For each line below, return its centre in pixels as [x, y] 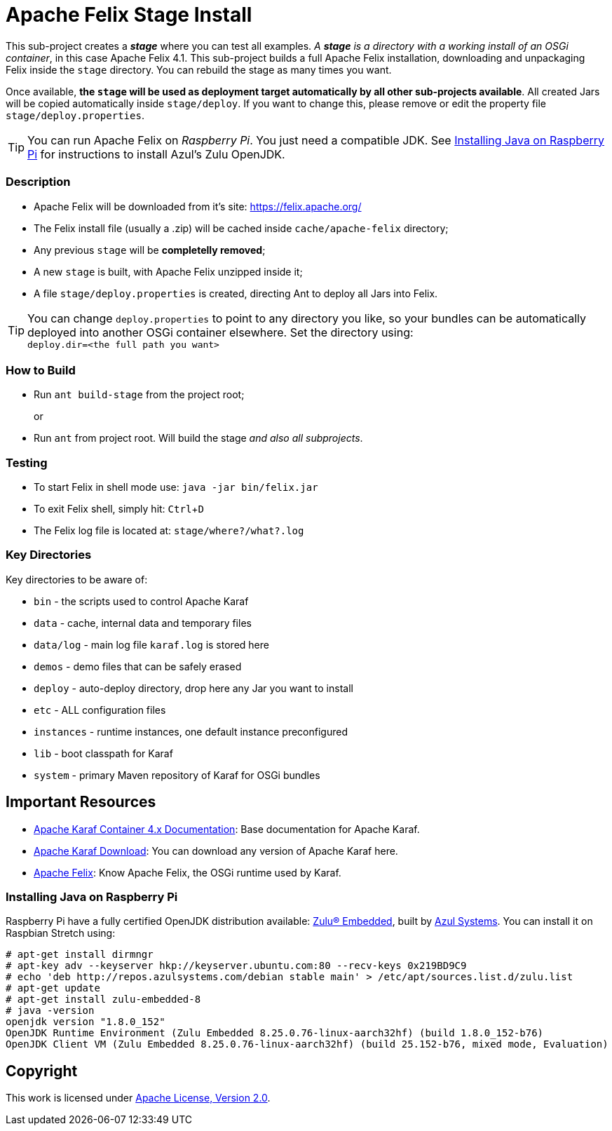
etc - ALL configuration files [100, 710]
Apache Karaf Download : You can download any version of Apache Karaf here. [216, 851]
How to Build [41, 370]
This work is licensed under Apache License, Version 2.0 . [138, 1098]
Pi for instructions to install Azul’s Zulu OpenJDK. [156, 154]
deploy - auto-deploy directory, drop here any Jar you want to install [193, 688]
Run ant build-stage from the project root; [139, 395]
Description [38, 182]
